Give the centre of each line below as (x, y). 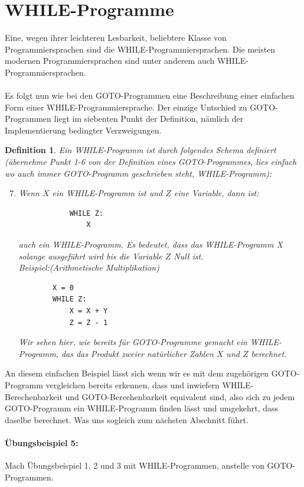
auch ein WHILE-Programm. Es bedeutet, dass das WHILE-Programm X (151, 244)
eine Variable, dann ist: (216, 193)
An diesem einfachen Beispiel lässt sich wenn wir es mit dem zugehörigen (137, 373)
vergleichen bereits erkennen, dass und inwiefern (133, 384)
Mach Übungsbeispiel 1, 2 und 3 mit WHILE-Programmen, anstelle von (135, 465)
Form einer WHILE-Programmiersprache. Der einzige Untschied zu (126, 107)
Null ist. (189, 256)
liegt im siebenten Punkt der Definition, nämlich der (149, 118)
